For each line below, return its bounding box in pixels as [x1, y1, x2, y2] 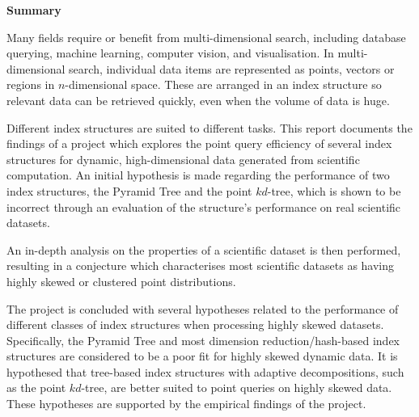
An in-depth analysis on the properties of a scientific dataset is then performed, [6, 241, 401, 258]
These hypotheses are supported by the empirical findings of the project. [6, 395, 366, 412]
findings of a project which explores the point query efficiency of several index [6, 135, 392, 152]
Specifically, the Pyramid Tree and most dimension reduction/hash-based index [6, 331, 400, 348]
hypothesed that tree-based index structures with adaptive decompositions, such [6, 363, 404, 380]
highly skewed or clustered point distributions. [6, 272, 236, 289]
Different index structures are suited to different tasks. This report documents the [6, 119, 413, 136]
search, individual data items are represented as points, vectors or [69, 60, 395, 77]
